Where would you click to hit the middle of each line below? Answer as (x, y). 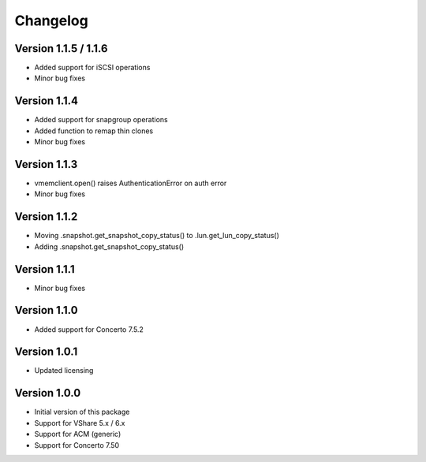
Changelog (51, 20)
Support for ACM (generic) (78, 434)
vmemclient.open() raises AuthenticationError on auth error (131, 183)
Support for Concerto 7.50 (77, 445)
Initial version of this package (82, 412)
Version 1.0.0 (48, 393)
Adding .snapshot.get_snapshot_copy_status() (109, 246)
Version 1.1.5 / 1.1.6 (61, 48)
